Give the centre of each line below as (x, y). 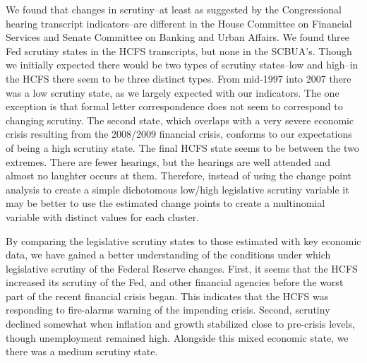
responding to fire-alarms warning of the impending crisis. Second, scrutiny (168, 310)
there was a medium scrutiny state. (82, 351)
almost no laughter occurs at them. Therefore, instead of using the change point (179, 175)
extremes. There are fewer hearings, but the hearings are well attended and (168, 161)
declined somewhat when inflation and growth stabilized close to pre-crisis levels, (180, 324)
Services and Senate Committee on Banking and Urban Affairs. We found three (178, 37)
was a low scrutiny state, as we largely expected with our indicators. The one (173, 92)
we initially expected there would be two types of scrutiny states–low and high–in (182, 65)
